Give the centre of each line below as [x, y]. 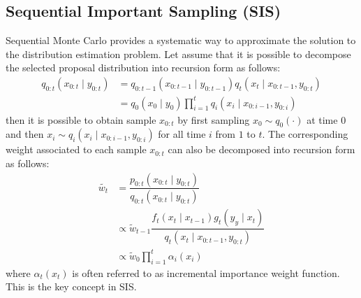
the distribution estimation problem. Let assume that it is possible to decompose [178, 54]
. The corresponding [305, 134]
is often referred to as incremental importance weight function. [206, 272]
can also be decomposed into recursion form [261, 149]
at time [322, 119]
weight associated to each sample [76, 149]
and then [25, 134]
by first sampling [214, 119]
